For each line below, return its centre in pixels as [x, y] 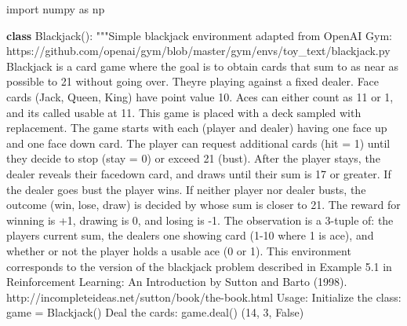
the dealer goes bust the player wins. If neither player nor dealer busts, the [186, 189]
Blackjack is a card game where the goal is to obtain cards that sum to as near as [203, 66]
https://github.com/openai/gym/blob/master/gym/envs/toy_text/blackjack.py [198, 51]
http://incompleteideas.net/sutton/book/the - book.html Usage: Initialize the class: [204, 297]
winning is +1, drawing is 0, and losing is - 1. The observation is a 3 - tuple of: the [200, 220]
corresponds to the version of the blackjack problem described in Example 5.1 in [199, 266]
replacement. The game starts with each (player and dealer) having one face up [197, 128]
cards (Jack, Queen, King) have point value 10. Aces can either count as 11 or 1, [200, 96]
